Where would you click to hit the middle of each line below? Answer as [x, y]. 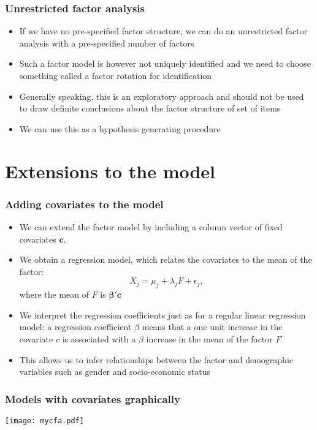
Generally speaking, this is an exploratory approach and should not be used [162, 96]
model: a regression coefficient [75, 327]
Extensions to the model [110, 171]
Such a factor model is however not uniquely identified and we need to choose [165, 63]
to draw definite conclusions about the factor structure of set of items [150, 108]
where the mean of [54, 294]
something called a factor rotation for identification [116, 75]
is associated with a [99, 338]
